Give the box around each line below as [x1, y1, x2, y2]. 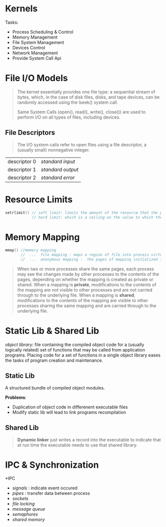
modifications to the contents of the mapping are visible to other [17, 297, 148, 303]
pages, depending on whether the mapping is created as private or [17, 276, 154, 282]
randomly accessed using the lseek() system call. [17, 99, 119, 105]
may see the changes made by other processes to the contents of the [17, 271, 160, 277]
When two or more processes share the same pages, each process [17, 265, 154, 272]
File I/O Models [5, 73, 68, 84]
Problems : [5, 394, 27, 400]
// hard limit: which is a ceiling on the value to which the [31, 215, 163, 220]
